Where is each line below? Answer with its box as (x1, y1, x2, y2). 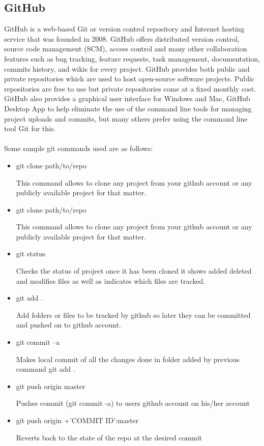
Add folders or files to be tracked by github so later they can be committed (16, 309, 251, 320)
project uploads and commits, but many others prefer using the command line (4, 113, 248, 124)
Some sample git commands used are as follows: (4, 143, 153, 154)
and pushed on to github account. (16, 319, 122, 330)
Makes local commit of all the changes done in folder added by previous (16, 353, 240, 364)
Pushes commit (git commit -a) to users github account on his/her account (16, 398, 250, 408)
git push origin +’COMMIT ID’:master (16, 415, 139, 426)
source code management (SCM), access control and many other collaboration (4, 43, 247, 54)
